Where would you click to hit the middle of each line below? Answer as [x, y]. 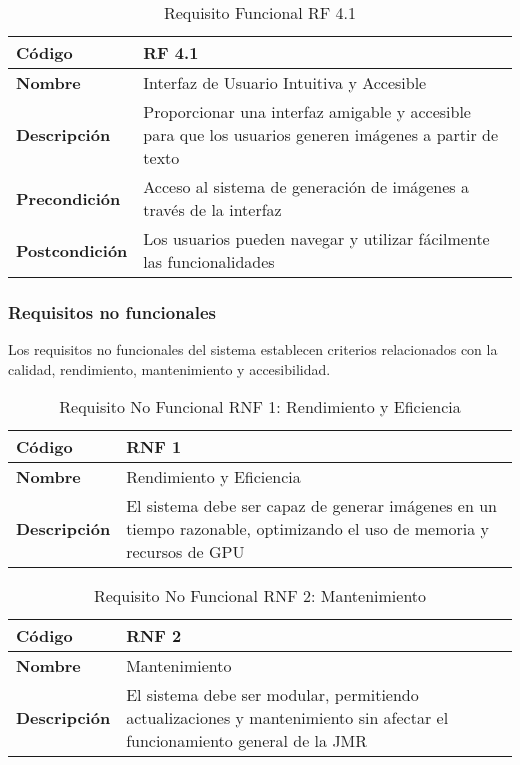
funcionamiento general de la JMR [247, 741]
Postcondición [72, 250]
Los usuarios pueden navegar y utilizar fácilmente [316, 238]
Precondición [68, 198]
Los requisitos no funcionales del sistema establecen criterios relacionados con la [253, 349]
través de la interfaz [212, 209]
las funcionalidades [209, 261]
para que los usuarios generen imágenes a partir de [321, 134]
